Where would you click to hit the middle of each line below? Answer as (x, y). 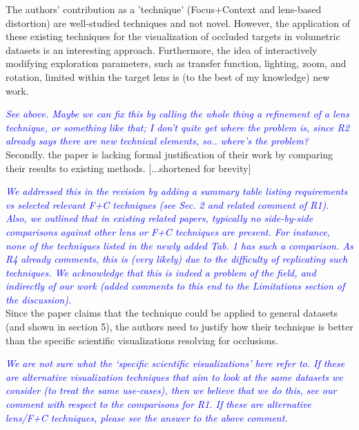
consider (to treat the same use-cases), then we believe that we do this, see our (171, 390)
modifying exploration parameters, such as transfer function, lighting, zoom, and (176, 63)
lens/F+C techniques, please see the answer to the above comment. (147, 417)
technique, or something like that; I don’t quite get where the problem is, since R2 (177, 127)
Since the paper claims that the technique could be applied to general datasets (172, 313)
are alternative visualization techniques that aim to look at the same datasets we (174, 376)
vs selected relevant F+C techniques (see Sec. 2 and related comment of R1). (167, 204)
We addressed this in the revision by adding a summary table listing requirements (177, 191)
